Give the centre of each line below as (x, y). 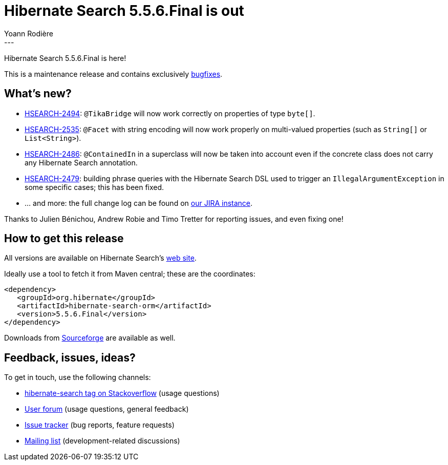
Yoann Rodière (29, 33)
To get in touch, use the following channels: (78, 377)
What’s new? (38, 94)
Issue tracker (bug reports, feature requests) (100, 425)
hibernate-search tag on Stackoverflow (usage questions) (122, 393)
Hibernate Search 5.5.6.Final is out (124, 11)
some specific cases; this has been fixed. (94, 187)
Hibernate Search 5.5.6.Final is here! (65, 58)
